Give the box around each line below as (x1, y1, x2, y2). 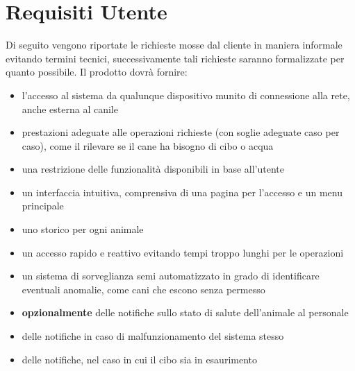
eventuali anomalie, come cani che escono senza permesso (22, 282, 265, 296)
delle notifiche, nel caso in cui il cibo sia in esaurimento (22, 352, 257, 366)
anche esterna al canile (22, 101, 118, 116)
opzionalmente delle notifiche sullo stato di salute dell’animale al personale (22, 305, 349, 320)
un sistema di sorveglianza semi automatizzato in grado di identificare (22, 268, 320, 283)
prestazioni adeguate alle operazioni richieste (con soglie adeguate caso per (22, 125, 340, 139)
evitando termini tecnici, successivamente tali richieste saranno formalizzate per (6, 51, 345, 65)
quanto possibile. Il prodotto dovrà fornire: (6, 64, 188, 79)
